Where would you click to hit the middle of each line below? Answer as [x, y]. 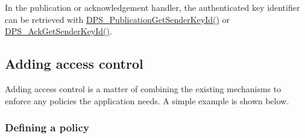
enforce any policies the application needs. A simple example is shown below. [147, 100]
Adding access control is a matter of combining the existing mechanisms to [143, 88]
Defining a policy [47, 127]
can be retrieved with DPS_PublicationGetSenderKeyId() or [118, 19]
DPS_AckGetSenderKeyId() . [58, 31]
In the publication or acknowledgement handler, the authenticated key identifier [152, 7]
